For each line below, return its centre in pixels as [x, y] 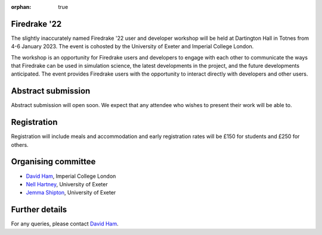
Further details [39, 210]
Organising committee [53, 162]
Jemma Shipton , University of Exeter [71, 193]
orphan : [21, 7]
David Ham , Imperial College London [71, 176]
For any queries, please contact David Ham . [65, 224]
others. [20, 145]
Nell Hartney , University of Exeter [67, 184]
